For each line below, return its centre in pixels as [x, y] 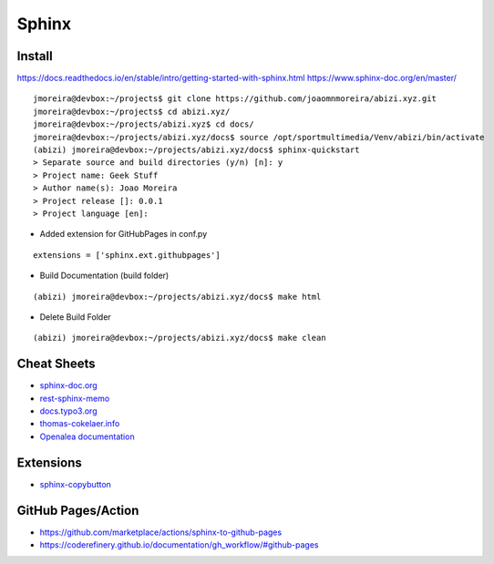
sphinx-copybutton [75, 484]
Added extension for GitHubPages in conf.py [123, 234]
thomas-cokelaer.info [80, 424]
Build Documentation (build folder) [104, 276]
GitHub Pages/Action [78, 510]
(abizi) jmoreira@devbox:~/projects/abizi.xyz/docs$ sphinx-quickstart [196, 150]
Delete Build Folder [75, 317]
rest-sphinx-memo [75, 398]
